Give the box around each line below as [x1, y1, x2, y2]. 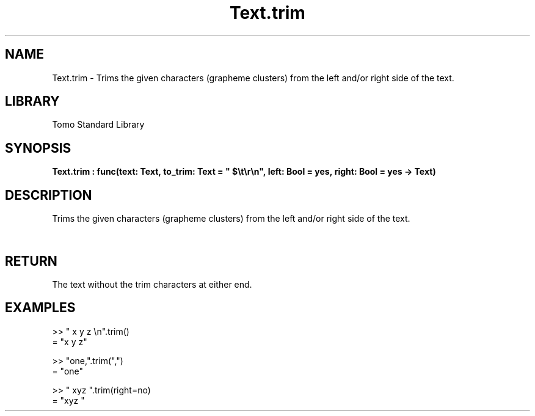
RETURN [5, 253, 57, 269]
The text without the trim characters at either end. [52, 279, 252, 290]
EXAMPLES [5, 300, 76, 316]
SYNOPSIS [5, 140, 71, 156]
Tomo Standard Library [52, 119, 145, 130]
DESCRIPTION [5, 187, 92, 203]
